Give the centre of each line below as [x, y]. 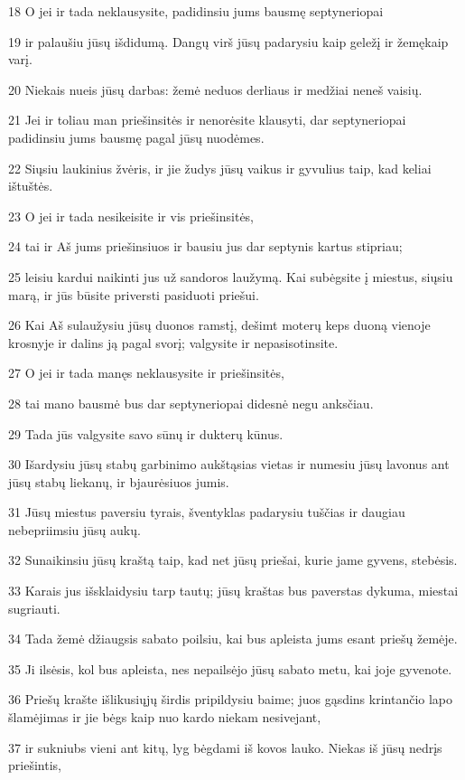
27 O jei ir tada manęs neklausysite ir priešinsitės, [146, 373]
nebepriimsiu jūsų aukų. [74, 529]
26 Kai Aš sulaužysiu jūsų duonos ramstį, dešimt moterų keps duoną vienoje [219, 325]
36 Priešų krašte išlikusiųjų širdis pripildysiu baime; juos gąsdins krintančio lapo [231, 699]
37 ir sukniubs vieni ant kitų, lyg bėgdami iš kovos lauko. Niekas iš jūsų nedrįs [225, 747]
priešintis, [35, 765]
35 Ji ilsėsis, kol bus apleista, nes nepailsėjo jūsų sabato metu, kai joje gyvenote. [230, 668]
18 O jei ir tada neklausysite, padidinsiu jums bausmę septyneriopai [196, 11]
